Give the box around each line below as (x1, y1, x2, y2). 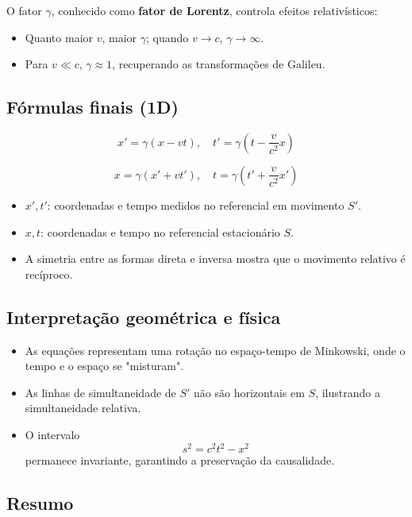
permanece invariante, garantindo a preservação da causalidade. (25, 452, 335, 469)
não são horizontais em (194, 384, 305, 400)
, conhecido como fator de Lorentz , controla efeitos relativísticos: (51, 2, 378, 18)
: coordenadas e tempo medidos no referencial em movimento (47, 196, 345, 213)
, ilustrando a (315, 384, 380, 400)
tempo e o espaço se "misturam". (25, 357, 184, 374)
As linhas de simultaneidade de (25, 384, 176, 400)
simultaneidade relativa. (25, 399, 141, 416)
